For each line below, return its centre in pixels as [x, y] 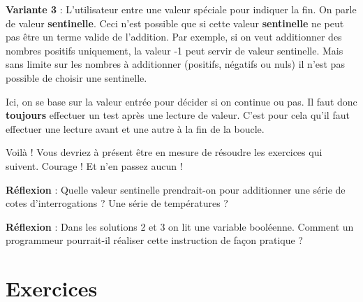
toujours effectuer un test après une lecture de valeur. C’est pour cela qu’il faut [178, 115]
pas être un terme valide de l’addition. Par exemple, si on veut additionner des [174, 37]
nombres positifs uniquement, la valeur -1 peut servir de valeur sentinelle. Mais [175, 50]
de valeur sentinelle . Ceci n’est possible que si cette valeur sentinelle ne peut [175, 23]
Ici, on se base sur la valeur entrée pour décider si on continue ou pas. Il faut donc [181, 101]
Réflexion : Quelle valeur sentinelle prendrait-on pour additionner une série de [176, 189]
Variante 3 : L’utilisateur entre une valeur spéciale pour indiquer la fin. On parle [181, 9]
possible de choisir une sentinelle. [76, 77]
